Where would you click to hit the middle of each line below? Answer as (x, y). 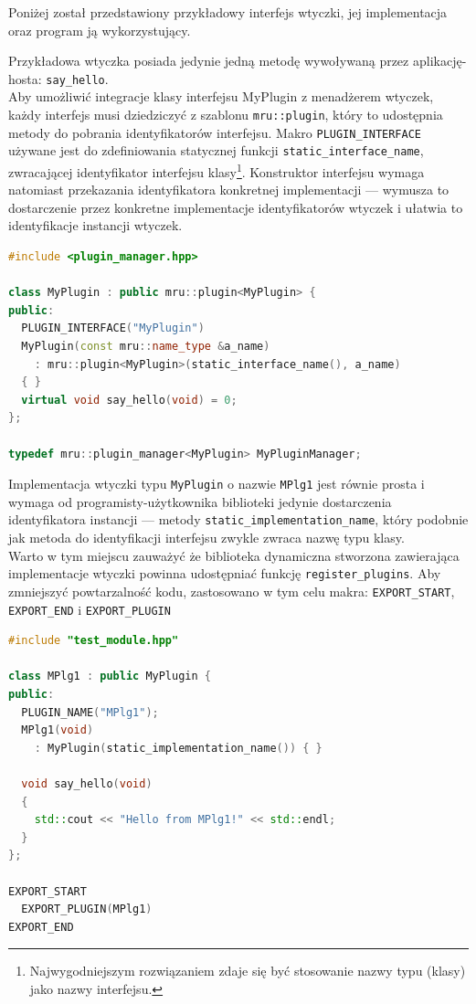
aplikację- (439, 61)
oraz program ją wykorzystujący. (100, 30)
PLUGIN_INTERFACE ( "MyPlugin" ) (113, 328)
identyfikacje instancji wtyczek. (95, 225)
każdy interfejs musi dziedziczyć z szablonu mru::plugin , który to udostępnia (226, 115)
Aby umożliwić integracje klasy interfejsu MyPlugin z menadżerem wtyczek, (221, 96)
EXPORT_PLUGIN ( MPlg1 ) (87, 909)
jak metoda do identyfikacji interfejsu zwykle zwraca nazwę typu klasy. (206, 538)
